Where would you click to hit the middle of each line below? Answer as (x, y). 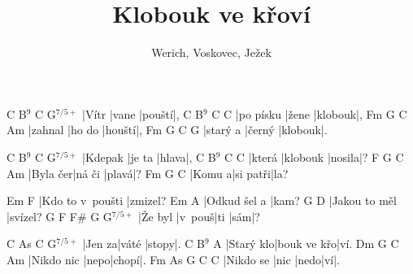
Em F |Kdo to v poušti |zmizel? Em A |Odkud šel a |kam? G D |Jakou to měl (202, 200)
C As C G (32, 244)
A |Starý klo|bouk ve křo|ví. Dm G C (306, 244)
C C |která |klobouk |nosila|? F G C (314, 157)
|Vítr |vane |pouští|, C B (143, 113)
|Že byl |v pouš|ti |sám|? (199, 216)
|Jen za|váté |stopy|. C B (143, 244)
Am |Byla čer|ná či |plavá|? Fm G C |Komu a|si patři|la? (148, 173)
